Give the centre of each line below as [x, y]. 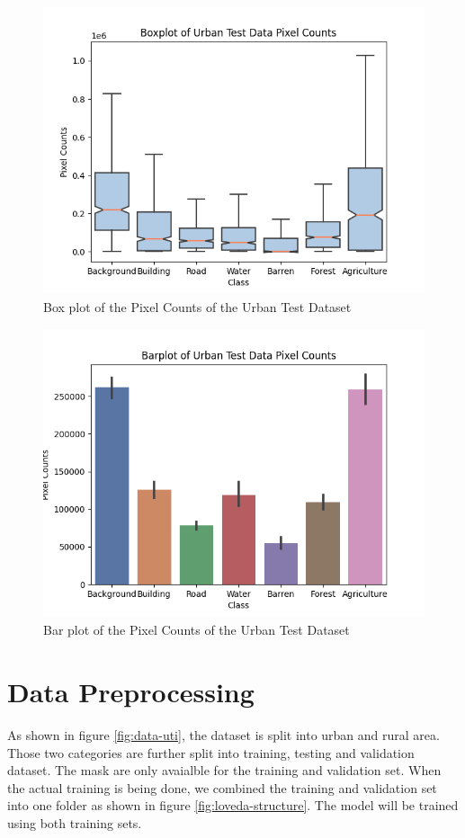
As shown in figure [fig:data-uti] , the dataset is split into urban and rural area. [224, 735]
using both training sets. [75, 822]
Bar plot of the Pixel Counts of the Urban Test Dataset [197, 630]
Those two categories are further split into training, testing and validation [211, 752]
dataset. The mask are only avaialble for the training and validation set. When [224, 770]
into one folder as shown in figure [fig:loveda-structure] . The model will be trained [233, 805]
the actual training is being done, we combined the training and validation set [222, 787]
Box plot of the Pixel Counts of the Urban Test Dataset [197, 306]
